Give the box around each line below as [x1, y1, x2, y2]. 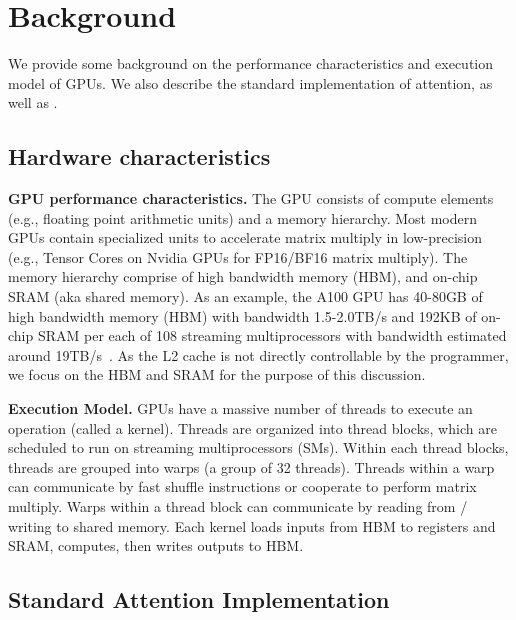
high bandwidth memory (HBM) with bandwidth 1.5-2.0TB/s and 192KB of [8, 305, 477, 326]
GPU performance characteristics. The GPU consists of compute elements [8, 188, 494, 209]
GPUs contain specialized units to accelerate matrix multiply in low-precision [8, 227, 482, 248]
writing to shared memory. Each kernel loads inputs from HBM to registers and [8, 515, 496, 536]
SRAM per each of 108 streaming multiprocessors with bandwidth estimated [37, 325, 507, 346]
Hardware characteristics [8, 141, 271, 172]
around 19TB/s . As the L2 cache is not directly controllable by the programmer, [8, 344, 509, 365]
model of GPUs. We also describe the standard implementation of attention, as [8, 72, 493, 93]
